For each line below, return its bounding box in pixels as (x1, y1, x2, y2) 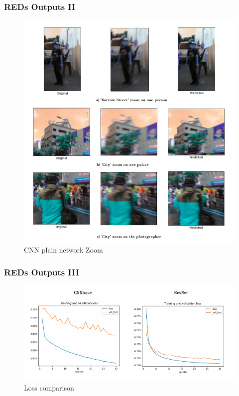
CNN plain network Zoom (24, 245, 103, 255)
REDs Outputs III (4, 265, 79, 278)
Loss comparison (24, 383, 74, 393)
